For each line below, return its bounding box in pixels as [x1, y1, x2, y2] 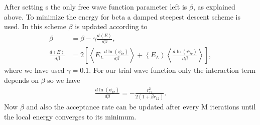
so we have [47, 75, 80, 85]
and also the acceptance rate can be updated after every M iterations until [26, 101, 256, 112]
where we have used [4, 65, 65, 75]
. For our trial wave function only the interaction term [89, 65, 256, 75]
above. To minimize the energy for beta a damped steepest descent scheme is [4, 11, 240, 22]
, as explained [193, 2, 235, 12]
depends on [4, 75, 39, 85]
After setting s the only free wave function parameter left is [4, 2, 187, 12]
